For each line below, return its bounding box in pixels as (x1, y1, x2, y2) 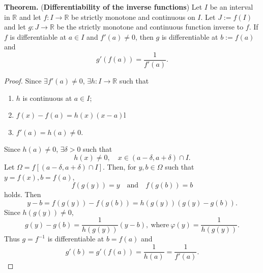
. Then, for (103, 161, 136, 172)
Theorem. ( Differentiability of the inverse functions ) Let (4, 2, 202, 12)
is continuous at (22, 92, 72, 103)
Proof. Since (4, 75, 42, 86)
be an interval (210, 2, 253, 12)
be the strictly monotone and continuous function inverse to (56, 21, 244, 32)
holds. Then (4, 189, 41, 200)
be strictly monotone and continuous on (71, 11, 195, 22)
